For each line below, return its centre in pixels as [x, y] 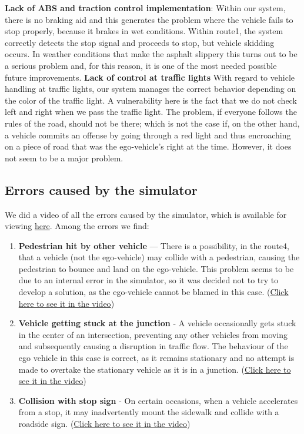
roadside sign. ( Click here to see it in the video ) [104, 424]
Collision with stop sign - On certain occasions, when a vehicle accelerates [158, 400]
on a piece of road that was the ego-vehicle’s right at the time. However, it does [148, 146]
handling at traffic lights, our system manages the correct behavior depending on [151, 89]
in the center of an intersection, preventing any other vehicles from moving [153, 334]
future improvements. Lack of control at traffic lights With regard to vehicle [150, 77]
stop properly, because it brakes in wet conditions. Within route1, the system [144, 31]
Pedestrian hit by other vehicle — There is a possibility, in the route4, [154, 245]
